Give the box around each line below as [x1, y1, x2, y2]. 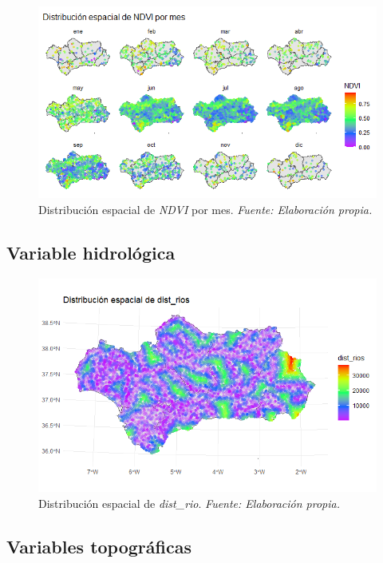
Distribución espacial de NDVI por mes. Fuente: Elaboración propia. [38, 201, 373, 218]
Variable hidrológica [6, 240, 176, 265]
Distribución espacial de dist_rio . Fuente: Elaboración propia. [38, 494, 340, 511]
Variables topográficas [6, 533, 191, 558]
